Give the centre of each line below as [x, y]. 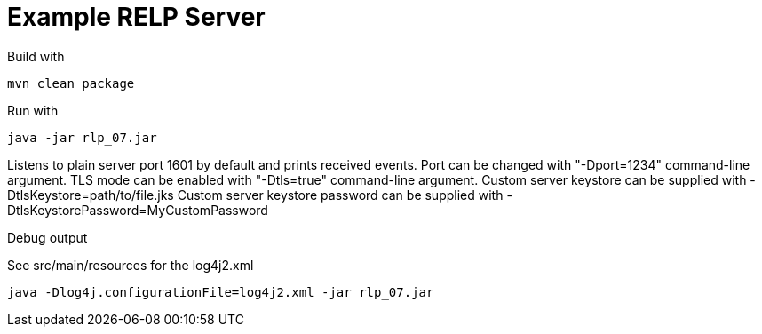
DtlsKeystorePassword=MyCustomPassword [138, 210]
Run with [33, 110]
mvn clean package [71, 83]
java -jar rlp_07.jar [82, 137]
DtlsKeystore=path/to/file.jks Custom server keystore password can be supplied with [255, 195]
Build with [36, 56]
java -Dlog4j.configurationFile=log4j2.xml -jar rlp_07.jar [221, 292]
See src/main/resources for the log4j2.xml [131, 265]
